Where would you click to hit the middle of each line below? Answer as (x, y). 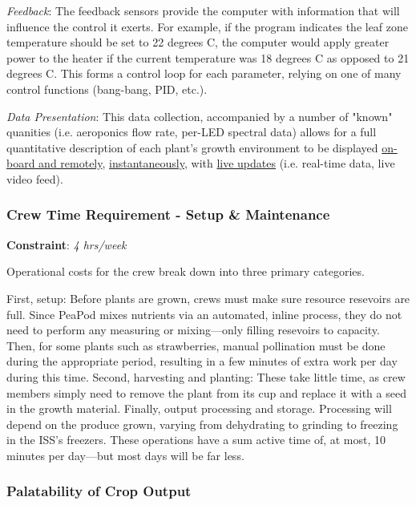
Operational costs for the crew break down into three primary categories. (186, 271)
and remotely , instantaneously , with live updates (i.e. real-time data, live (217, 163)
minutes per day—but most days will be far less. (125, 455)
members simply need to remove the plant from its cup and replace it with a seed (206, 392)
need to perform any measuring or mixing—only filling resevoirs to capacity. (193, 330)
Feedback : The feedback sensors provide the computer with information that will (203, 10)
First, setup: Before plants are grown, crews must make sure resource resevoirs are (208, 298)
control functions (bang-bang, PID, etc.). (107, 89)
